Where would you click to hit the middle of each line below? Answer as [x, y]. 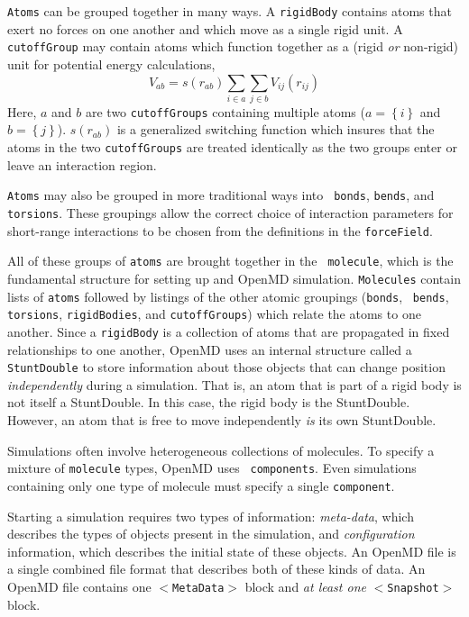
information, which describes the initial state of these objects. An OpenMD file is [232, 551]
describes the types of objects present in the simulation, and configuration [211, 534]
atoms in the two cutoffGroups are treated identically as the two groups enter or [232, 147]
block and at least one [305, 586]
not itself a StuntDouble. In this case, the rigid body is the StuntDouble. [209, 402]
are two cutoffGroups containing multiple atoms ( [225, 111]
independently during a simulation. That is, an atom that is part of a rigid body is [234, 384]
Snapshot [413, 588]
